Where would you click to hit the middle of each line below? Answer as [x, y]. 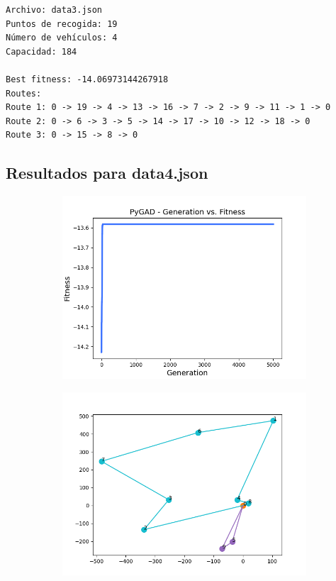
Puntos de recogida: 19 [62, 24]
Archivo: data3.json [54, 10]
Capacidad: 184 [41, 51]
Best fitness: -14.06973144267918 [87, 79]
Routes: [24, 93]
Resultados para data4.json [107, 173]
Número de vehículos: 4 [62, 38]
